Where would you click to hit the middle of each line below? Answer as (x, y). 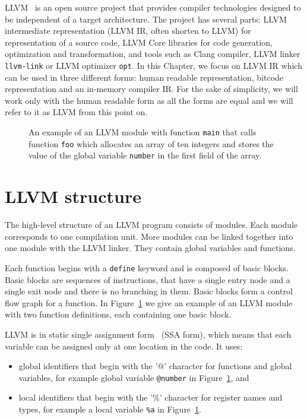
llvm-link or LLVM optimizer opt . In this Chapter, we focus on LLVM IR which (153, 65)
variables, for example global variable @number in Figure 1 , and (134, 377)
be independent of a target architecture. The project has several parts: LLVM (146, 19)
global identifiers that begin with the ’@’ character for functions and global (155, 366)
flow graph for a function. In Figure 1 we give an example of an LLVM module (149, 302)
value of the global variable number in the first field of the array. (145, 155)
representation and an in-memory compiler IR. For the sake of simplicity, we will (151, 89)
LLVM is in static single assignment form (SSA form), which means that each (148, 334)
